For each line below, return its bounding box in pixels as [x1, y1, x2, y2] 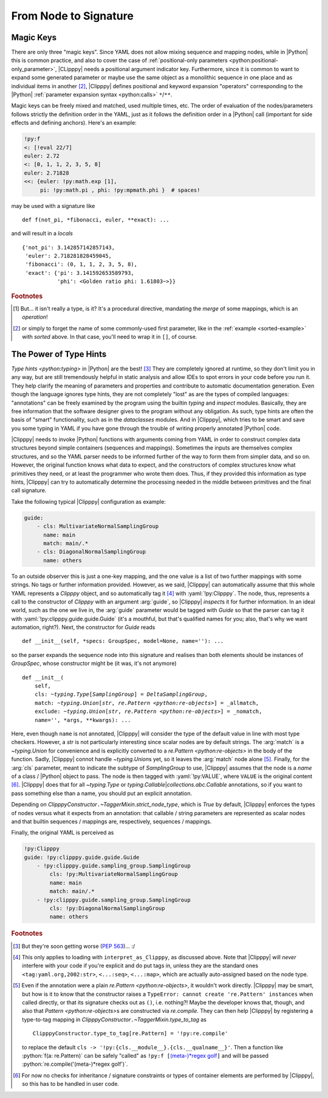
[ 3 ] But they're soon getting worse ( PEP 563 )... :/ [13, 942, 135, 950]
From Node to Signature [11, 9, 134, 23]
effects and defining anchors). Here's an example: [11, 119, 137, 127]
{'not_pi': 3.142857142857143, [22, 244, 115, 251]
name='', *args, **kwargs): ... [34, 717, 131, 723]
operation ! [22, 313, 48, 321]
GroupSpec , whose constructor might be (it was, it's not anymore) [11, 660, 177, 667]
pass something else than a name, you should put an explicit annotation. [11, 790, 193, 797]
